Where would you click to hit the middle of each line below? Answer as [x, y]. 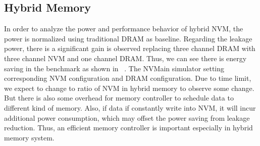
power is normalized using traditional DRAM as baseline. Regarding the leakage [128, 38]
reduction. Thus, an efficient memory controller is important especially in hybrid [128, 128]
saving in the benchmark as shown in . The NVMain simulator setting [114, 68]
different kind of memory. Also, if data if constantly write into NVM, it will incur [130, 107]
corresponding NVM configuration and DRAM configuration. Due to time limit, [128, 78]
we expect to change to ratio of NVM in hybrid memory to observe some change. [129, 88]
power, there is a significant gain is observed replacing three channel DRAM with [130, 48]
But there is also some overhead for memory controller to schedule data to [119, 98]
